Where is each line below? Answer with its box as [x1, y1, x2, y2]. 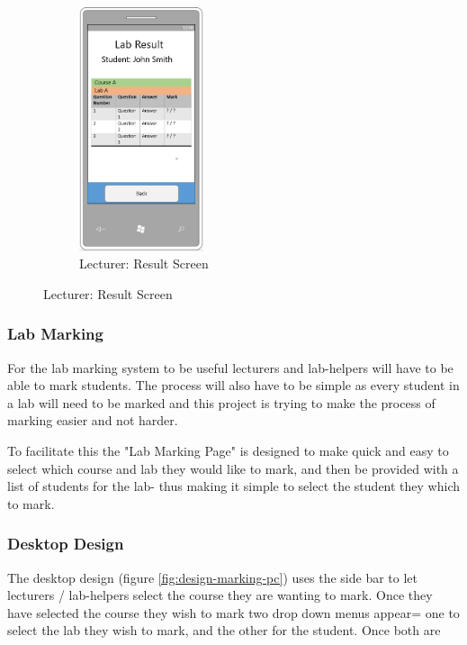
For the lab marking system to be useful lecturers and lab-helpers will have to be [7, 358, 454, 377]
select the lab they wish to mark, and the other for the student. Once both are [7, 621, 441, 640]
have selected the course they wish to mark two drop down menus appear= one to [7, 603, 460, 622]
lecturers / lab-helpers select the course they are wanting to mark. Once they [7, 586, 433, 604]
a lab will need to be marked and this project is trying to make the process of [7, 393, 436, 412]
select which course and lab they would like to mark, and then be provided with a [7, 459, 459, 477]
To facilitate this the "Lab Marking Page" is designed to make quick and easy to [7, 441, 449, 459]
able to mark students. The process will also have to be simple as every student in [7, 376, 460, 395]
